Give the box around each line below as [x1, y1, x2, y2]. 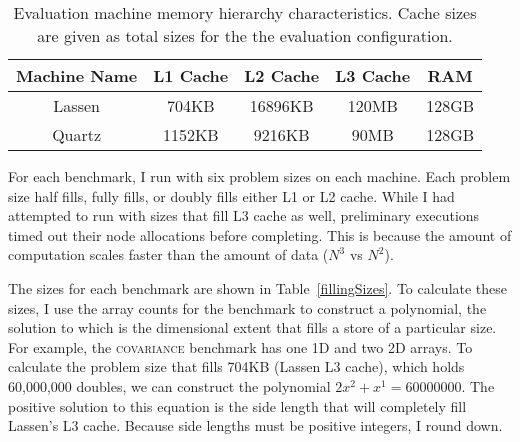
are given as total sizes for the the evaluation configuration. [37, 24, 453, 47]
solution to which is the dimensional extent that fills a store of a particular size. [8, 317, 497, 338]
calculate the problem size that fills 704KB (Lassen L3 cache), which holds [8, 356, 465, 377]
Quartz [52, 123, 102, 146]
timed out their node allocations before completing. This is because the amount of [8, 224, 512, 245]
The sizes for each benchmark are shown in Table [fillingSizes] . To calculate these [8, 277, 508, 298]
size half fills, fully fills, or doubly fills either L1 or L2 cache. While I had [8, 185, 455, 206]
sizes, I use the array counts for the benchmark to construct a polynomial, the [8, 297, 487, 318]
